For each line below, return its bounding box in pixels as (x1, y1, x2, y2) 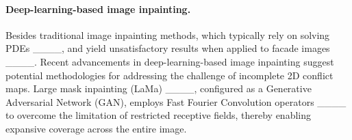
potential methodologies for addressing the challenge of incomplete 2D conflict (5, 68, 334, 82)
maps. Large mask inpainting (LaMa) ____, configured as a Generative (5, 81, 312, 96)
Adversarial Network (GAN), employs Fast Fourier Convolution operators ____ (5, 94, 347, 109)
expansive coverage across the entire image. (5, 121, 187, 135)
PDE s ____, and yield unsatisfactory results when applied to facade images (5, 41, 330, 55)
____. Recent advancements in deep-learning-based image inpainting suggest (5, 54, 334, 68)
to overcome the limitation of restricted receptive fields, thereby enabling (5, 108, 311, 122)
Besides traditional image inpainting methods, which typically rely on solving (5, 27, 330, 42)
